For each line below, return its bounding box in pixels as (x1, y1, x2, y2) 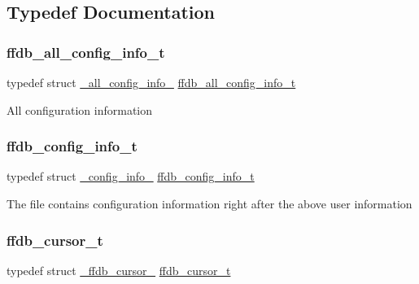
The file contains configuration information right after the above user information (7, 195, 412, 212)
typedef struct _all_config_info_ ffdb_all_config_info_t (7, 74, 296, 90)
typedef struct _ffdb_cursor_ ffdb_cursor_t (7, 261, 231, 278)
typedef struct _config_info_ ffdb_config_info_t (7, 168, 255, 185)
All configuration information (7, 101, 153, 118)
